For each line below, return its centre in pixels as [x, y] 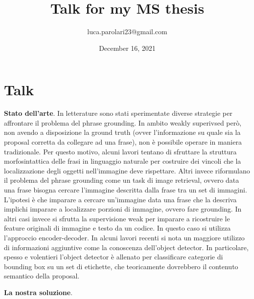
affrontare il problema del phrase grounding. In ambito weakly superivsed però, [123, 122]
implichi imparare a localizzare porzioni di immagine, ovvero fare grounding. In [123, 209]
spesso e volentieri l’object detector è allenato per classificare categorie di [114, 257]
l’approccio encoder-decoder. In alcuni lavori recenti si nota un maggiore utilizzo [124, 237]
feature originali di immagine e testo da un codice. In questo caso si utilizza [117, 228]
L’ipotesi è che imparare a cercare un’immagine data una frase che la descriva [120, 199]
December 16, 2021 [127, 48]
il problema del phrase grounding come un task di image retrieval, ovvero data [122, 180]
